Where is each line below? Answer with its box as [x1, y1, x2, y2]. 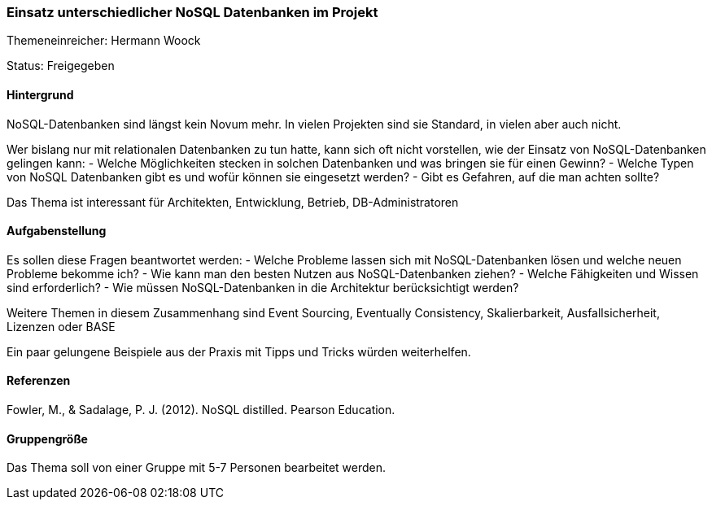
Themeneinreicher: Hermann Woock [7, 33, 201, 48]
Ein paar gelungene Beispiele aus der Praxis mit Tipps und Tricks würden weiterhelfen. [7, 344, 471, 359]
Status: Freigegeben [7, 59, 115, 73]
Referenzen [7, 373, 71, 388]
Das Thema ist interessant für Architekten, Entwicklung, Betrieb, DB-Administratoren [7, 194, 459, 209]
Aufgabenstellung [7, 224, 107, 238]
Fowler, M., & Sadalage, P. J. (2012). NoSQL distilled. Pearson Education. [7, 403, 395, 417]
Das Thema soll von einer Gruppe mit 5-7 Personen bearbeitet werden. [7, 460, 387, 475]
